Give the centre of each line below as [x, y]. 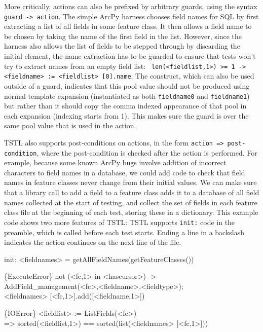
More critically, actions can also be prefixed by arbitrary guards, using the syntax [131, 6]
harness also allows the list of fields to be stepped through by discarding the [122, 46]
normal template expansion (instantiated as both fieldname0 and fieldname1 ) [127, 96]
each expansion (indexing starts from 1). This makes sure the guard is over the [126, 115]
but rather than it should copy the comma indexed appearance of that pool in [125, 106]
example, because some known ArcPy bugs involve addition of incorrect [115, 162]
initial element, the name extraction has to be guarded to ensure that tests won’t [130, 56]
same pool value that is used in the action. [70, 125]
